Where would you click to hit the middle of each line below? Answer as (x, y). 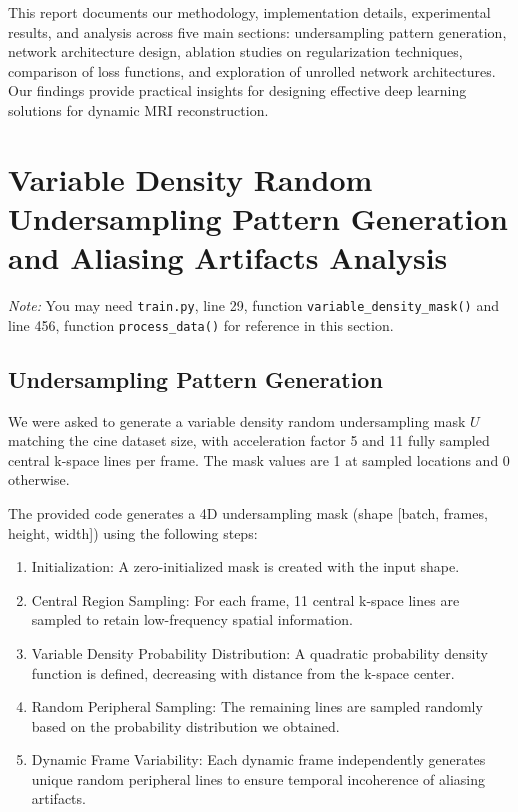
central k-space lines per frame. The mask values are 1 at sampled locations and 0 (259, 459)
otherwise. (39, 479)
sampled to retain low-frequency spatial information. (192, 619)
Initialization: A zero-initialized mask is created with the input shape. (245, 566)
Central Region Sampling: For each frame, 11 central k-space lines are (245, 599)
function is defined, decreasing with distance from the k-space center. (243, 672)
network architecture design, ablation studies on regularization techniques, (235, 51)
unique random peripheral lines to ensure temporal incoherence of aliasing (258, 778)
